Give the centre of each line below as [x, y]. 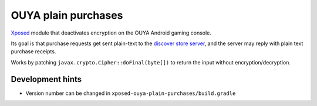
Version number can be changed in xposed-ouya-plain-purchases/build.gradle [131, 93]
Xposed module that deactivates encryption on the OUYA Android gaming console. [111, 33]
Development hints [46, 79]
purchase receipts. [33, 52]
